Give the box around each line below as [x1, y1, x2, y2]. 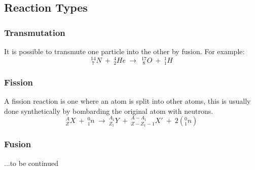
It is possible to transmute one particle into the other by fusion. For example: [4, 46, 245, 56]
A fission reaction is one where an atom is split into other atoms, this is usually [4, 96, 251, 106]
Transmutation [4, 26, 65, 38]
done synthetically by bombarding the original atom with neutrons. [4, 105, 213, 116]
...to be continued [4, 157, 58, 168]
